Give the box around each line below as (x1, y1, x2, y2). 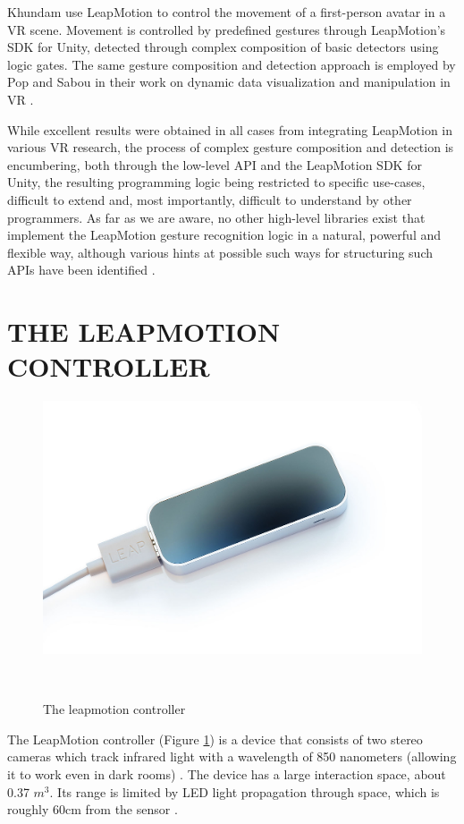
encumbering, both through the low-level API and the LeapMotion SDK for (7, 155, 422, 174)
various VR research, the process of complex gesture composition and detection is (7, 138, 454, 157)
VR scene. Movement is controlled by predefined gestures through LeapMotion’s (7, 20, 446, 38)
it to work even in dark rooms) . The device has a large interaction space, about (7, 764, 446, 783)
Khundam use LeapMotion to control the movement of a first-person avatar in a (7, 3, 446, 21)
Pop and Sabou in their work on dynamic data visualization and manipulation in (7, 72, 451, 91)
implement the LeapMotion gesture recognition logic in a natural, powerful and (7, 225, 442, 244)
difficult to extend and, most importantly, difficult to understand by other (7, 190, 412, 208)
